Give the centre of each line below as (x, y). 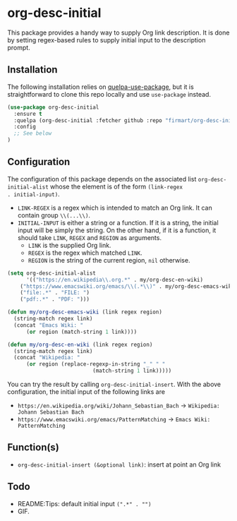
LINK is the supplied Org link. (69, 245)
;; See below (33, 133)
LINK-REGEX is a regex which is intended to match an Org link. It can (115, 208)
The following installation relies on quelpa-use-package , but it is (101, 87)
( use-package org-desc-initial (53, 107)
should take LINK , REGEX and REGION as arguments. (90, 237)
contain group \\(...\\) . (54, 215)
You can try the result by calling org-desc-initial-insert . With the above (114, 384)
